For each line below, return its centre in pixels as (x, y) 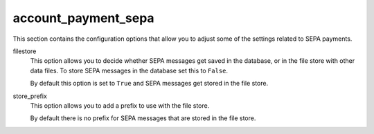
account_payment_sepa (84, 18)
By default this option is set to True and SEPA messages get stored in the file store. (149, 84)
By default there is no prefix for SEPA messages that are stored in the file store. (143, 118)
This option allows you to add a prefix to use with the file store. (120, 105)
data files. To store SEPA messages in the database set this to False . (129, 70)
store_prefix (30, 96)
